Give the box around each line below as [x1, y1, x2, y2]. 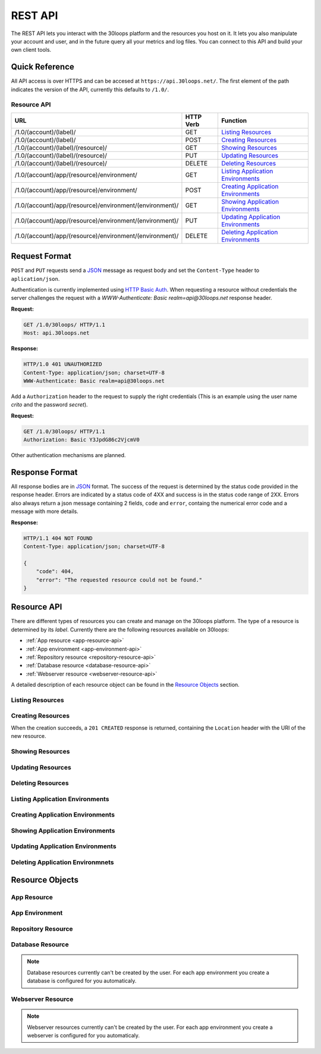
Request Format [11, 251, 71, 261]
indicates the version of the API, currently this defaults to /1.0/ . [11, 86, 169, 93]
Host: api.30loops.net [23, 330, 90, 336]
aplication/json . [11, 275, 60, 282]
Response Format [11, 467, 78, 477]
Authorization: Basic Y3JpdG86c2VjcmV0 [23, 436, 140, 443]
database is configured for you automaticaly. [27, 977, 137, 984]
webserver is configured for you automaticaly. [27, 1031, 140, 1039]
